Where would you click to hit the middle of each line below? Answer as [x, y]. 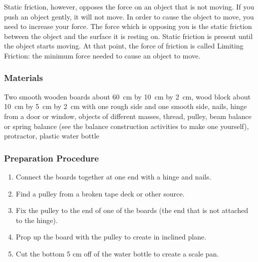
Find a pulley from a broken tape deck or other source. [100, 193]
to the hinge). [37, 220]
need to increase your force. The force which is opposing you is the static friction [128, 26]
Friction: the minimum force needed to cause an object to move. [102, 55]
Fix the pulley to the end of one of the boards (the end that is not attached [132, 210]
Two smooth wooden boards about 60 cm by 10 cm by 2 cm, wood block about [127, 96]
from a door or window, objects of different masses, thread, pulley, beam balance [128, 116]
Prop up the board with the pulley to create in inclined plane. [111, 237]
